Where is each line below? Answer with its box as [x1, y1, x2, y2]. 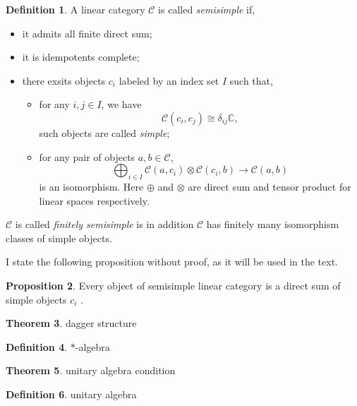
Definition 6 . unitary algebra [6, 386, 137, 401]
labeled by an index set [119, 73, 219, 88]
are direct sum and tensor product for [188, 179, 351, 193]
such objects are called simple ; [39, 125, 170, 140]
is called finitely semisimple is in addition [15, 217, 194, 232]
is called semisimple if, [158, 2, 255, 16]
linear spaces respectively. [39, 193, 150, 208]
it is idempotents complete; [22, 49, 140, 64]
